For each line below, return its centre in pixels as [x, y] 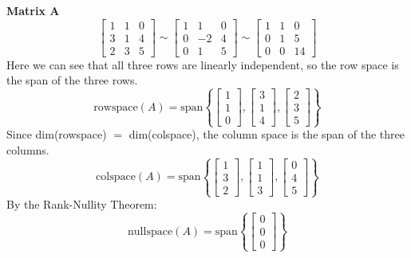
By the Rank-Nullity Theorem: [82, 204]
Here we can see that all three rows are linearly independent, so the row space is [203, 64]
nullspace [150, 231]
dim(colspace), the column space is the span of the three [267, 134]
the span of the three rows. [72, 80]
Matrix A [33, 10]
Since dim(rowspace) [57, 134]
